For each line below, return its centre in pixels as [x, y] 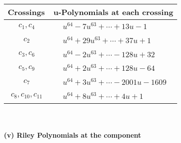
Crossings [26, 12]
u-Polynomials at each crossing [113, 12]
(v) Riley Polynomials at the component [73, 135]
